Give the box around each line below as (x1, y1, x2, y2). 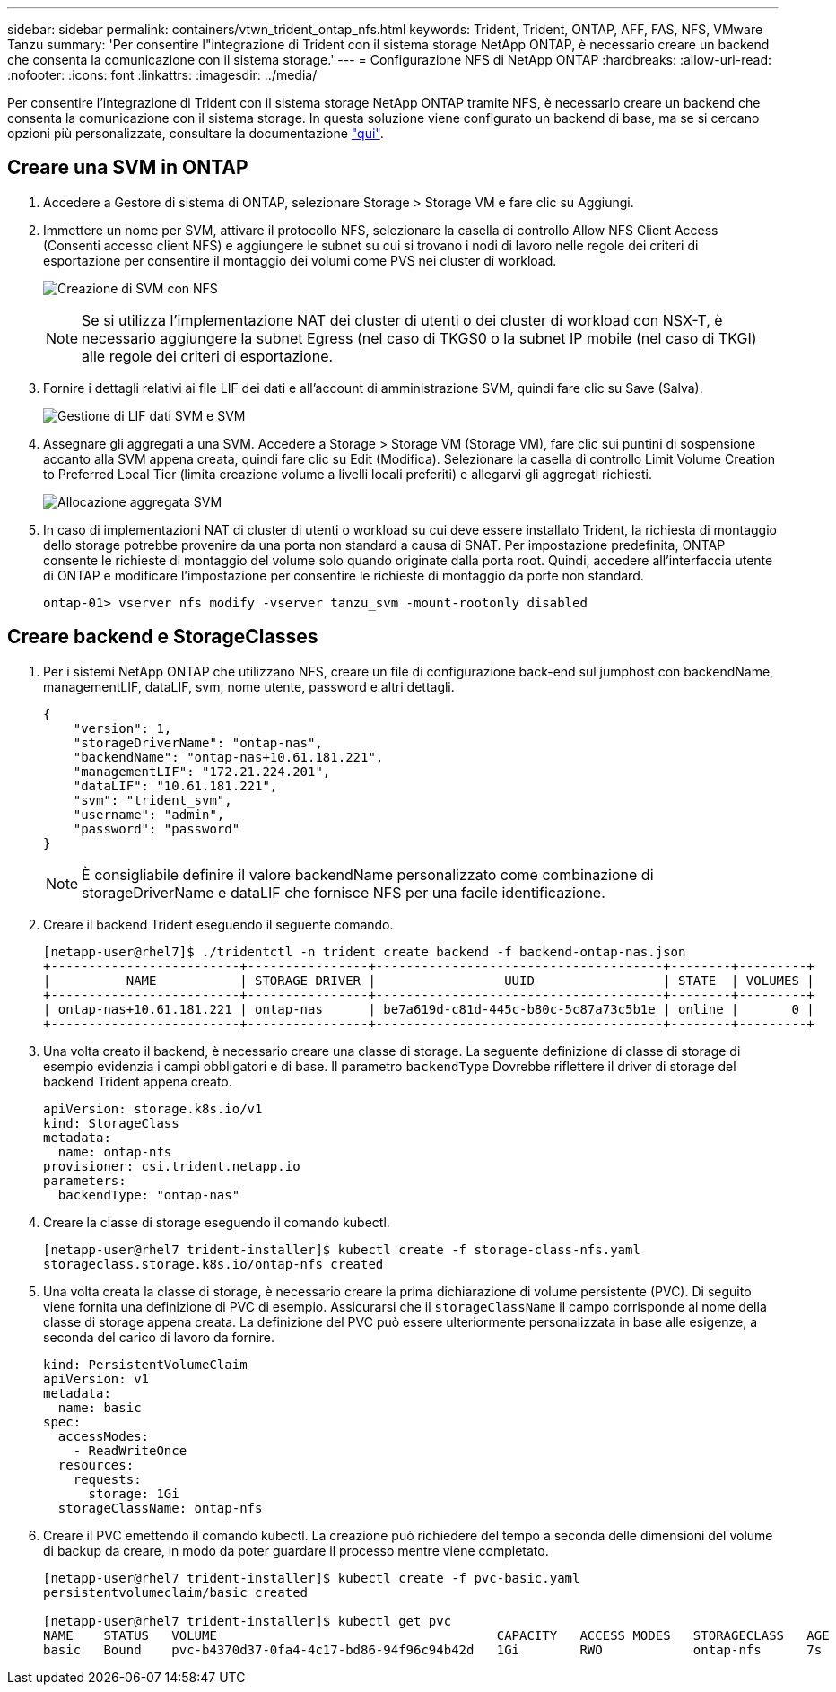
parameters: (43, 1173, 126, 1188)
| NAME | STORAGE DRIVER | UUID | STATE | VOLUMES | (43, 972, 814, 988)
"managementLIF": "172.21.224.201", (73, 763, 331, 779)
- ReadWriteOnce (73, 1443, 187, 1458)
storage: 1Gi (88, 1486, 179, 1501)
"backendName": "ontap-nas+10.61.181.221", (73, 749, 384, 764)
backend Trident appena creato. (43, 1073, 232, 1089)
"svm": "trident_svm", (73, 792, 232, 807)
